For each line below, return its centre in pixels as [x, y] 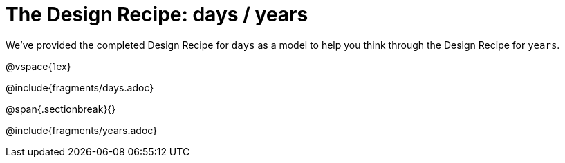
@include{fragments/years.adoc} [82, 130]
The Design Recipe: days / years [157, 14]
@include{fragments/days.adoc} [80, 87]
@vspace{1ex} [38, 66]
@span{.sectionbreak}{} [61, 109]
